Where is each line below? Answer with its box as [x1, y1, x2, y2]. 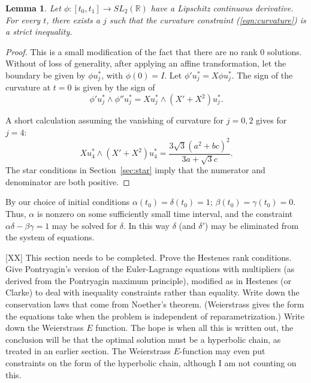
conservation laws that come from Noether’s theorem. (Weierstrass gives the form [5, 298, 304, 310]
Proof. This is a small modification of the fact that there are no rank [5, 45, 258, 58]
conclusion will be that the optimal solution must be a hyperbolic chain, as [5, 333, 281, 345]
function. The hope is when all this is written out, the [95, 321, 294, 334]
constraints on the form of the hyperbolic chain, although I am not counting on [5, 357, 297, 369]
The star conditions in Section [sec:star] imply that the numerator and [5, 164, 265, 176]
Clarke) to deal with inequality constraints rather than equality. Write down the [5, 286, 300, 298]
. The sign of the [231, 68, 293, 81]
